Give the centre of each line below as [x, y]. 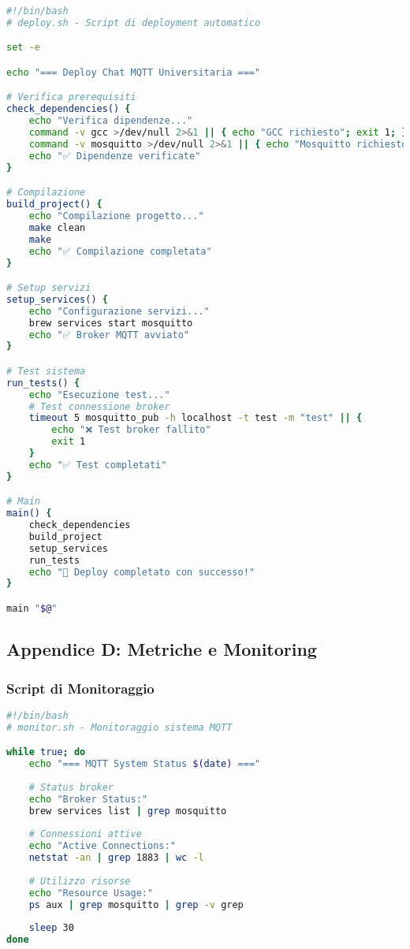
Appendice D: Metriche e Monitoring [162, 649]
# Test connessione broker [99, 406]
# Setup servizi [49, 288]
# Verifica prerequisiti [71, 97]
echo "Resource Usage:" [91, 893]
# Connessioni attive [85, 834]
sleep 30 [51, 928]
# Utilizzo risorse [80, 881]
